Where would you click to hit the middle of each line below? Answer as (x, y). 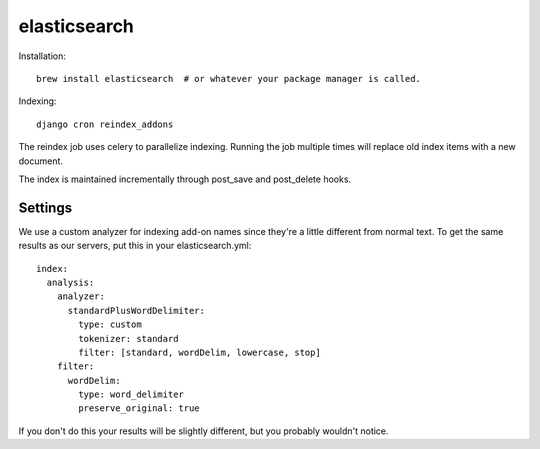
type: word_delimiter (131, 394)
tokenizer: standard (128, 338)
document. (41, 161)
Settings (45, 207)
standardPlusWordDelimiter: (136, 310)
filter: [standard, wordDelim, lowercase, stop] (200, 352)
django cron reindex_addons (105, 124)
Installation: (42, 56)
